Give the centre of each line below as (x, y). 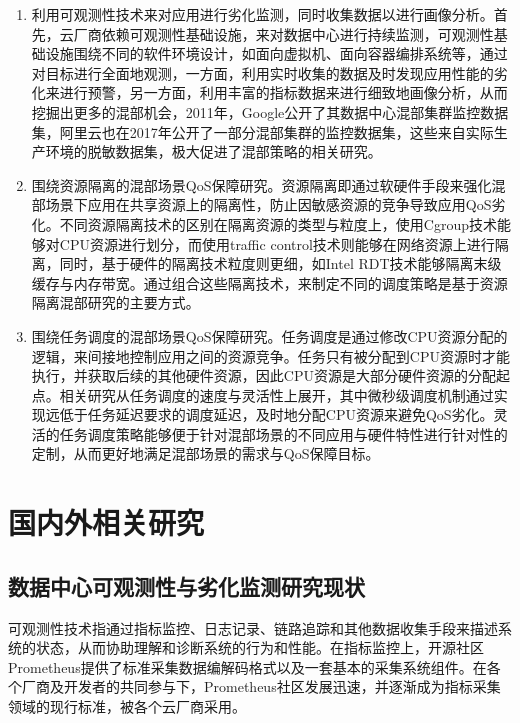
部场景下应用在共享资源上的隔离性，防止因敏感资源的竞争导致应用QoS (261, 204)
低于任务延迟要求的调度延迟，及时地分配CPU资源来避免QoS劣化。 (276, 414)
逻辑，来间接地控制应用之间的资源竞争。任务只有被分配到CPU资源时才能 (270, 355)
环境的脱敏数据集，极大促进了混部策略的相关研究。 (213, 151)
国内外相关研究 (106, 522)
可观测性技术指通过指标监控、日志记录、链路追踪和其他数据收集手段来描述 (253, 627)
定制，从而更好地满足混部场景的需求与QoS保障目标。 (205, 453)
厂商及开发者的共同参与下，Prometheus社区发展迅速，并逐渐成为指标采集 (261, 686)
